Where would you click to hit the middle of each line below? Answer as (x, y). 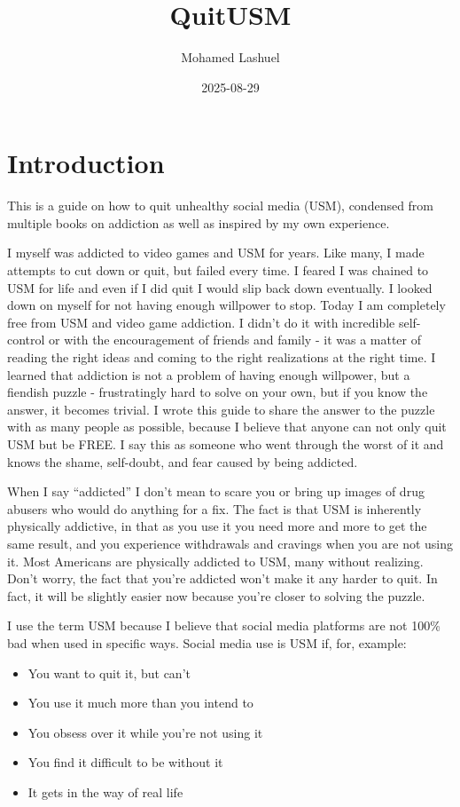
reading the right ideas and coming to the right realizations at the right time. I (222, 357)
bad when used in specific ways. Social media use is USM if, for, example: (207, 642)
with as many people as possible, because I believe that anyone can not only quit (227, 427)
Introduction (86, 163)
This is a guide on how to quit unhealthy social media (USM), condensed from (221, 206)
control (26, 340)
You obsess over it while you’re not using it (145, 732)
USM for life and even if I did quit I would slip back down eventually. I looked (220, 287)
